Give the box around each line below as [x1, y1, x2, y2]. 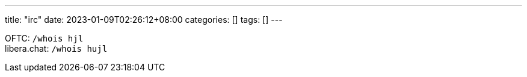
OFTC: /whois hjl [5, 33, 84, 43]
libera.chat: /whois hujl [5, 43, 108, 54]
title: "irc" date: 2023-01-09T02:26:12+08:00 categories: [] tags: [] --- [5, 14, 283, 25]
